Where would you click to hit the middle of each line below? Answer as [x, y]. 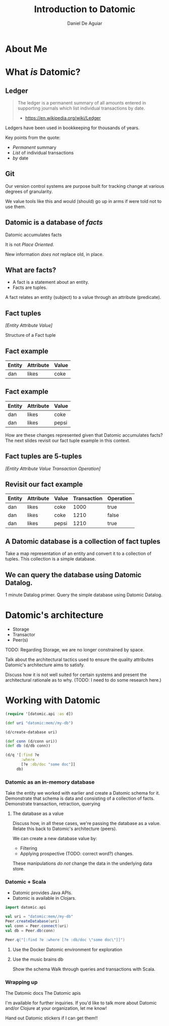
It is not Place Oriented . [30, 244]
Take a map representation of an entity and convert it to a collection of [78, 553]
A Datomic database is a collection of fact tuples [83, 541]
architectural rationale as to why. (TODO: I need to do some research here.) [83, 680]
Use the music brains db [38, 959]
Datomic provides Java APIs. [42, 893]
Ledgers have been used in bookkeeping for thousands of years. [72, 128]
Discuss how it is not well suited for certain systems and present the [76, 675]
